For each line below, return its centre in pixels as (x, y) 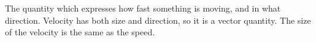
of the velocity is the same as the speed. (80, 32)
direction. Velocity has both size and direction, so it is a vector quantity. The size (158, 20)
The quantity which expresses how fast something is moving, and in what (143, 8)
